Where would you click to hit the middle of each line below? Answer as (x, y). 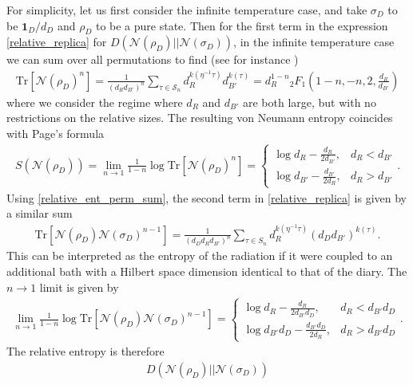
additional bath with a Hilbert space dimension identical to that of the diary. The (207, 271)
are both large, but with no (309, 102)
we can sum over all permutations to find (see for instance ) (153, 59)
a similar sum (40, 213)
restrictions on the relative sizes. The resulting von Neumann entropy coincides (200, 118)
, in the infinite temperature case (314, 42)
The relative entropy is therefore (85, 351)
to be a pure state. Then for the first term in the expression (242, 25)
